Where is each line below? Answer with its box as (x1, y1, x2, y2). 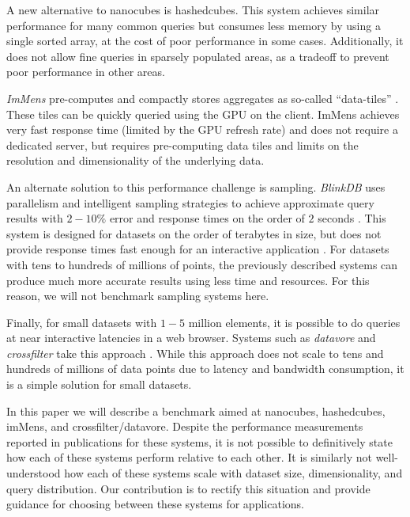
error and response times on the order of (109, 210, 305, 226)
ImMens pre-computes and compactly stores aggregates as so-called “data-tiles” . (6, 89, 399, 106)
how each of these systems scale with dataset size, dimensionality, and (64, 465, 403, 481)
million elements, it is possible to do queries (188, 314, 401, 330)
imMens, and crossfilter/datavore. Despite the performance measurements (6, 418, 363, 435)
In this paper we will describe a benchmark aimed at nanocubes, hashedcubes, (6, 402, 386, 419)
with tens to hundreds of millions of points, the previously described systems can (6, 256, 398, 272)
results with (6, 210, 63, 226)
